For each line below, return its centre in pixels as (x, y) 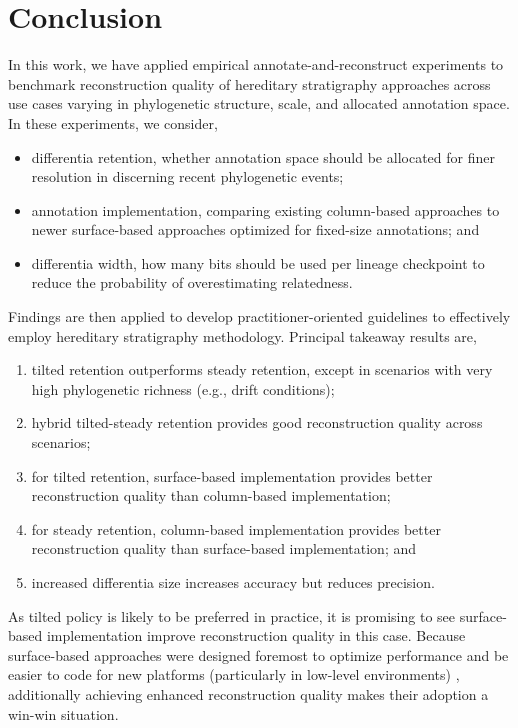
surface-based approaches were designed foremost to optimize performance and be (258, 654)
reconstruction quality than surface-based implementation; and (224, 548)
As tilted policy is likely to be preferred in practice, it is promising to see (232, 615)
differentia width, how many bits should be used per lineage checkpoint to (258, 262)
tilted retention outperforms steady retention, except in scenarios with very (262, 369)
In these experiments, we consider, (113, 122)
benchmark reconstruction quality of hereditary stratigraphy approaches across (249, 83)
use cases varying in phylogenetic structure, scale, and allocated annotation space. (259, 103)
